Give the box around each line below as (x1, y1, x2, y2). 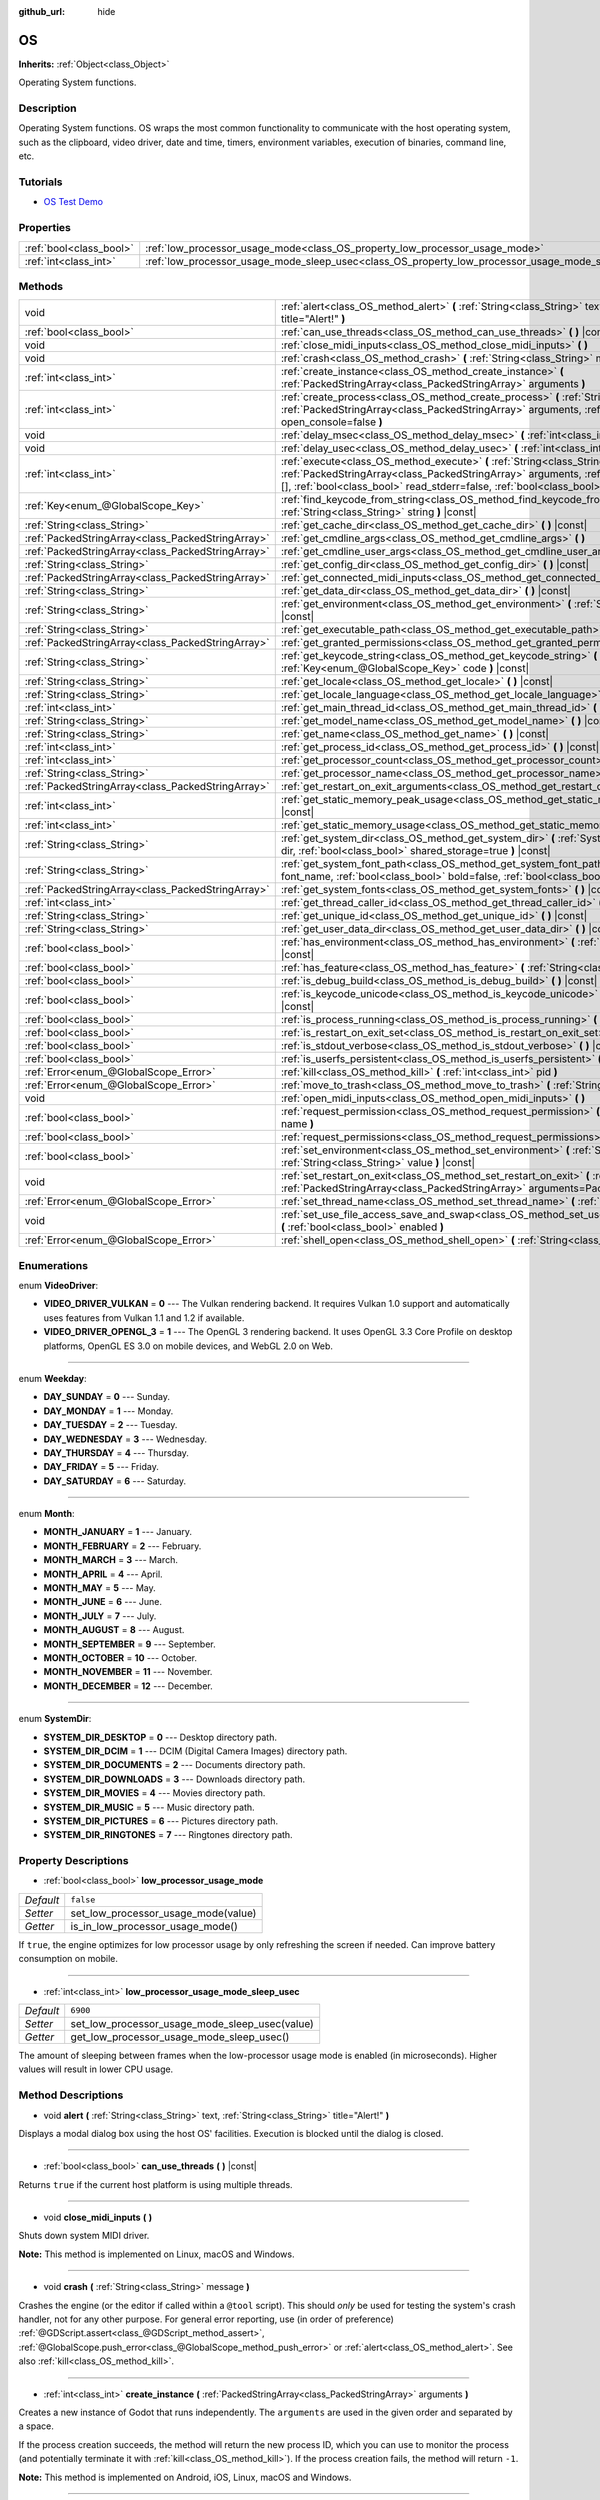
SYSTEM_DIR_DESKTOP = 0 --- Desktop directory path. (43, 1731, 277, 1743)
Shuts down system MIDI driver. (18, 2230, 150, 2242)
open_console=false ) (280, 415, 384, 429)
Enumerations (18, 1258, 89, 1272)
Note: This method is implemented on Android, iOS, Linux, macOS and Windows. (18, 2471, 352, 2483)
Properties (18, 221, 72, 235)
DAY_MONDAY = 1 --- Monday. (43, 1405, 174, 1417)
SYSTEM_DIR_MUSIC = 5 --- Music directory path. (43, 1801, 255, 1813)
